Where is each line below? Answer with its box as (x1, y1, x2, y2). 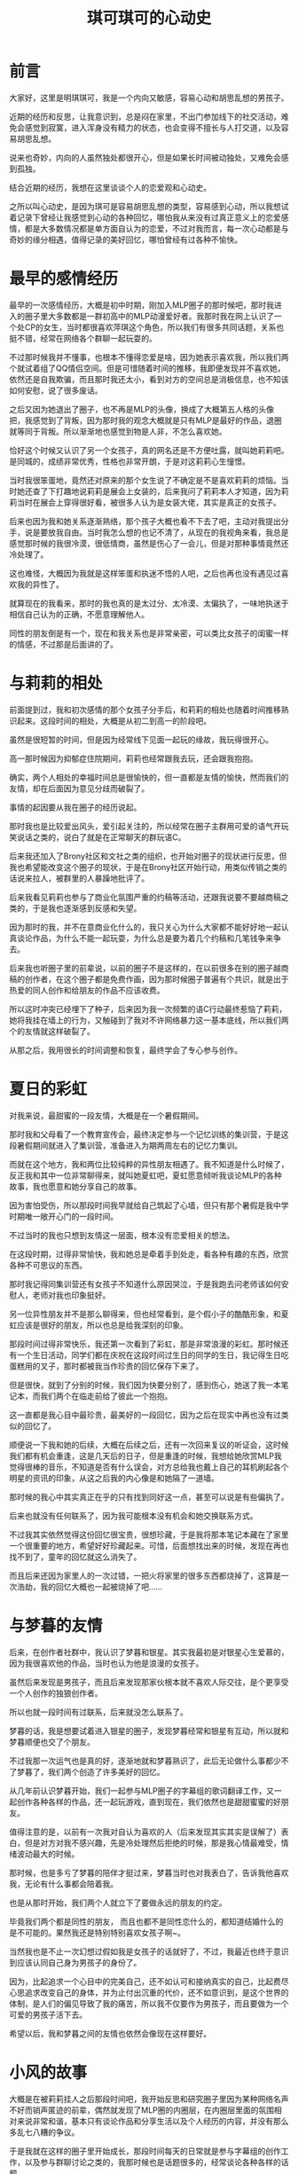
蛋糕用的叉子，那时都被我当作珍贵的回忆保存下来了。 (9, 1361, 204, 1371)
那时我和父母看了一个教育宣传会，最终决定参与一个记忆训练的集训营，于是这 (9, 1128, 289, 1140)
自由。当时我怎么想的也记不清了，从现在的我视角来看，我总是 (63, 527, 289, 538)
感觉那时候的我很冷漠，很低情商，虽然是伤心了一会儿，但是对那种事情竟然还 (9, 538, 289, 548)
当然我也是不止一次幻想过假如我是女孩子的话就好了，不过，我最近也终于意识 (9, 1946, 289, 1957)
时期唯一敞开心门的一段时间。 (9, 1211, 118, 1221)
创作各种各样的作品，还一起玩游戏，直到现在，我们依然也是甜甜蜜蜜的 (16, 1796, 273, 1807)
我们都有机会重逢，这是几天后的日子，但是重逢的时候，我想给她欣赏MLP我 (9, 1450, 282, 1461)
